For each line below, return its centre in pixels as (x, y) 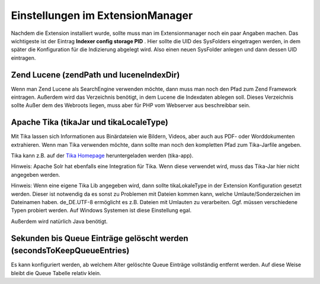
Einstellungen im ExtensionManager (102, 15)
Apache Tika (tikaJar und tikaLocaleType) (89, 122)
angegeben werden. (36, 175)
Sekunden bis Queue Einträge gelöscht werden (100, 238)
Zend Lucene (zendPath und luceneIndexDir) (95, 75)
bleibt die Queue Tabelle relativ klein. (56, 273)
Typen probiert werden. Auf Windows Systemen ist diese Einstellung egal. (101, 211)
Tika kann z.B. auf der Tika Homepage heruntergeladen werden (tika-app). (102, 156)
